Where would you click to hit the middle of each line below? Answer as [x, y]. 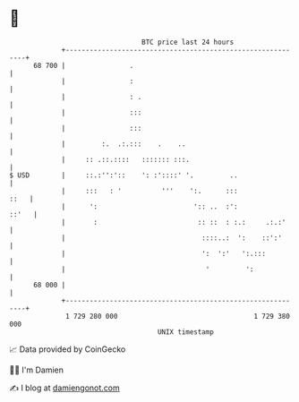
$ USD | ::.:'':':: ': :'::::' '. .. [124, 175]
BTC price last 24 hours [188, 42]
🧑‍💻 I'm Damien [37, 370]
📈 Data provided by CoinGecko [68, 349]
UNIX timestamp [186, 332]
